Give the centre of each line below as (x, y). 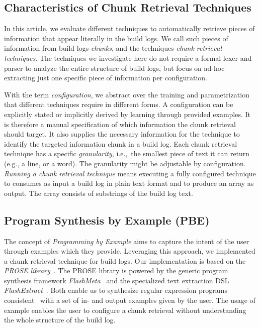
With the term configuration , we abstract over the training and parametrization (127, 94)
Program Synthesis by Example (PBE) (107, 220)
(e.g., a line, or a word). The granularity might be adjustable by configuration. (125, 163)
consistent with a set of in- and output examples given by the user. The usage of (130, 300)
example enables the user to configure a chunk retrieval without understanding (125, 310)
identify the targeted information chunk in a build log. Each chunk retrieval (121, 143)
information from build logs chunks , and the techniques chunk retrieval (113, 48)
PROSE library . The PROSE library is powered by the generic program (116, 270)
